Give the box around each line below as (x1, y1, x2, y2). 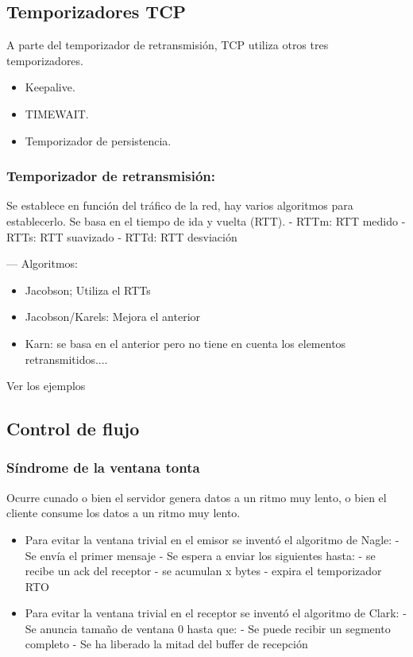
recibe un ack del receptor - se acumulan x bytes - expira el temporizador (25, 562, 382, 579)
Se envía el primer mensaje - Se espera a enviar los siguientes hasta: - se (25, 547, 376, 563)
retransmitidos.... (25, 350, 108, 367)
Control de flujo (6, 416, 140, 441)
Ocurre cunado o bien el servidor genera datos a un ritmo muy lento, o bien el (6, 489, 387, 505)
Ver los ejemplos (6, 377, 86, 394)
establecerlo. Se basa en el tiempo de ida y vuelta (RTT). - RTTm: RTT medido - (6, 212, 406, 229)
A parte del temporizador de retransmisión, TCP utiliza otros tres (6, 37, 329, 53)
